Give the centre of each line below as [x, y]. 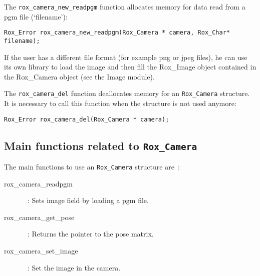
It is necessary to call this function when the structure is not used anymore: [120, 103]
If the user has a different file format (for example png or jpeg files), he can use [126, 57]
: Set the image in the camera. [74, 267]
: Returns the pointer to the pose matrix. [90, 234]
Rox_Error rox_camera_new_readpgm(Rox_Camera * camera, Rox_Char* [117, 33]
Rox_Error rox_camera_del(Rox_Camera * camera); [87, 119]
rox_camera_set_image [41, 251]
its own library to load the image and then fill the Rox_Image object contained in [130, 67]
